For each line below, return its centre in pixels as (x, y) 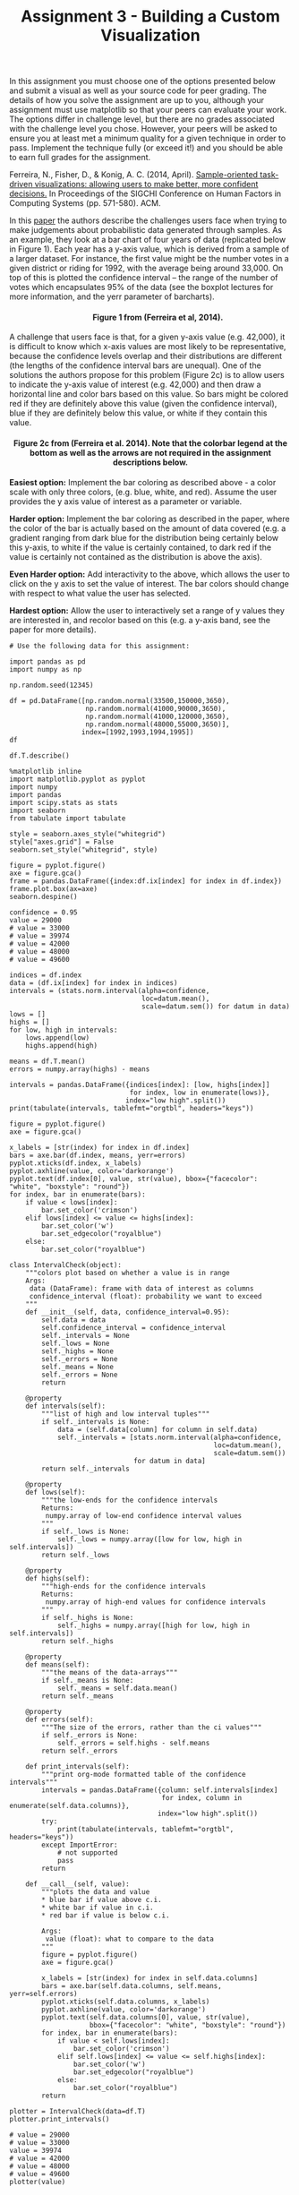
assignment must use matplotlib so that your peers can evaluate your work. (148, 110)
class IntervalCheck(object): (66, 1265)
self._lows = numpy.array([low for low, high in (149, 1539)
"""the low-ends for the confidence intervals (130, 1500)
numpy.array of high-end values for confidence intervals (156, 1602)
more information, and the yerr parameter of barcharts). (112, 296)
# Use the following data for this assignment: (100, 646)
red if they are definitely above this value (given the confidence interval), (143, 404)
